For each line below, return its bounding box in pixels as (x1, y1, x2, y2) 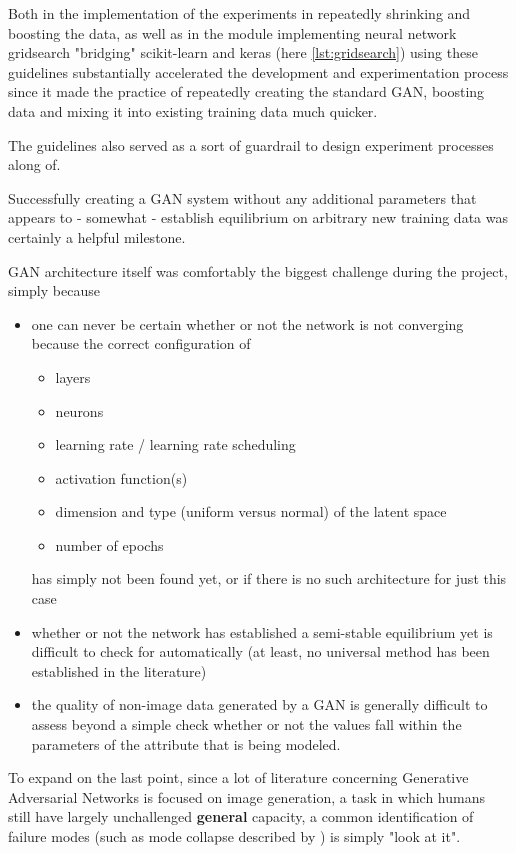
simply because (8, 280, 100, 301)
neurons (55, 400, 104, 421)
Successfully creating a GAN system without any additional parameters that (8, 187, 477, 208)
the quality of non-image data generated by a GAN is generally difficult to (31, 694, 488, 715)
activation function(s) (55, 467, 188, 488)
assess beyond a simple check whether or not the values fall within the (31, 714, 462, 735)
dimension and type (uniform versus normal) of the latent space (55, 501, 447, 522)
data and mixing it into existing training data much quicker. (8, 100, 378, 121)
